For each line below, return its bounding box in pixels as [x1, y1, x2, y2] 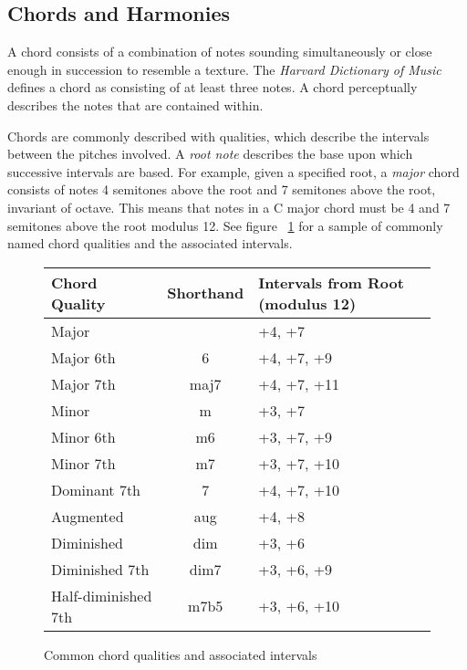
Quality [51, 292, 106, 314]
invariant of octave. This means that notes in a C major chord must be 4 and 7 [7, 197, 451, 216]
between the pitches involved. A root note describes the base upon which [7, 144, 413, 163]
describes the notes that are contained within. [7, 95, 264, 114]
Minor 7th [51, 452, 116, 474]
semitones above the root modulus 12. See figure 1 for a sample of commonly [7, 215, 443, 235]
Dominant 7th [51, 478, 141, 500]
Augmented [51, 505, 124, 527]
